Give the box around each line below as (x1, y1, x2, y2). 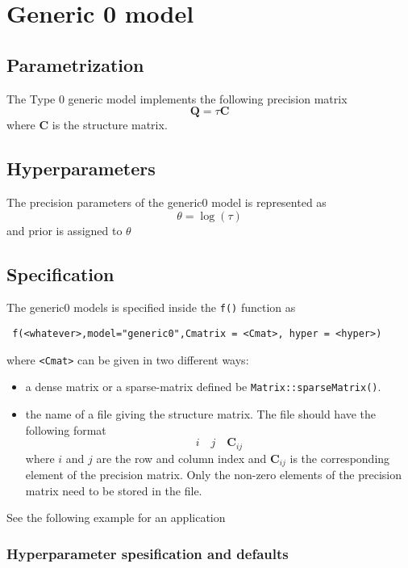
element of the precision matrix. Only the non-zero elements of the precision (25, 466, 402, 483)
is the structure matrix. (52, 116, 168, 133)
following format (25, 421, 106, 438)
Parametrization (6, 52, 144, 77)
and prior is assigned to (6, 221, 123, 238)
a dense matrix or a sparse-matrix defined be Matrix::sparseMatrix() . (25, 378, 381, 395)
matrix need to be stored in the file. (25, 482, 202, 499)
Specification (6, 261, 114, 286)
